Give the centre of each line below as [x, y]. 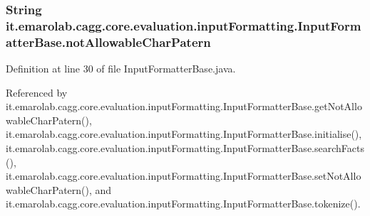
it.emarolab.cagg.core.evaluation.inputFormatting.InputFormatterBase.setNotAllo [184, 176]
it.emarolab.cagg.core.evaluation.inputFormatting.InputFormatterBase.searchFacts [185, 148]
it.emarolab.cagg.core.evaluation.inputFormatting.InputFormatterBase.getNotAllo [184, 106]
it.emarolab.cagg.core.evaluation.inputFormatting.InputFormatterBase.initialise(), [184, 134]
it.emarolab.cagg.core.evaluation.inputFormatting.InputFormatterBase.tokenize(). [183, 204]
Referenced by [37, 92]
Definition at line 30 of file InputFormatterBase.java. [121, 69]
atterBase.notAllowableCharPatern [108, 42]
